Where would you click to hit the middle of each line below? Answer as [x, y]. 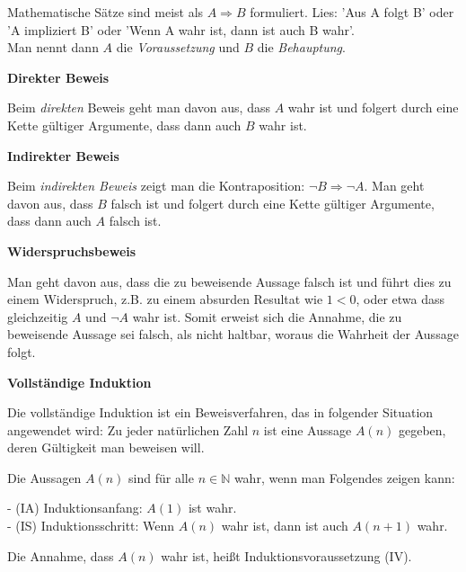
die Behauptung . [301, 47]
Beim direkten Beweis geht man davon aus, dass [139, 107]
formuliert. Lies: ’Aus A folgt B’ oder [352, 12]
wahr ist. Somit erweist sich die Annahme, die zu [267, 316]
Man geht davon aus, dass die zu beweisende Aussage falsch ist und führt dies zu [229, 281]
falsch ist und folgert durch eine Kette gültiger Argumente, [273, 203]
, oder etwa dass [400, 299]
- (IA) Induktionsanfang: [75, 508]
